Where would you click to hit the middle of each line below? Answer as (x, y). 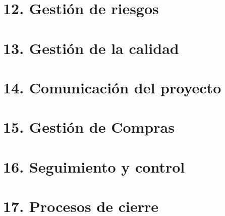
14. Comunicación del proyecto (112, 87)
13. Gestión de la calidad (91, 48)
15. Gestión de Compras (89, 127)
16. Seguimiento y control (94, 166)
